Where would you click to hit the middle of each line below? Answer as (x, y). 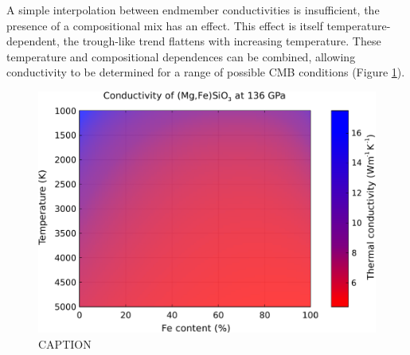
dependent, (33, 41)
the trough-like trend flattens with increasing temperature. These (222, 41)
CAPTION (65, 343)
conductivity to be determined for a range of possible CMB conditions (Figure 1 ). (206, 72)
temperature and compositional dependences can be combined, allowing (181, 56)
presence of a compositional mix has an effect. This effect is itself (165, 25)
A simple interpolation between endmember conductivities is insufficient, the (193, 10)
